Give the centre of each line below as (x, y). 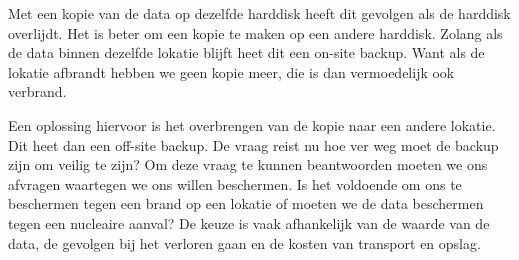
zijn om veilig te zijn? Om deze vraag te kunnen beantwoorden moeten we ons (248, 164)
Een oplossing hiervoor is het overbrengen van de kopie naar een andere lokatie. (252, 124)
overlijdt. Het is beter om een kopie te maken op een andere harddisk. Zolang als (255, 32)
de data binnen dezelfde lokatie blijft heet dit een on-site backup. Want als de (246, 52)
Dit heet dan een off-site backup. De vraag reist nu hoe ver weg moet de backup (253, 144)
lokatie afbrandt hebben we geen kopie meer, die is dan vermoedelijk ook (231, 71)
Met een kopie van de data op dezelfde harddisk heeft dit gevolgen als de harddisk (259, 13)
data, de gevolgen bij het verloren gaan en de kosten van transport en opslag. (244, 242)
